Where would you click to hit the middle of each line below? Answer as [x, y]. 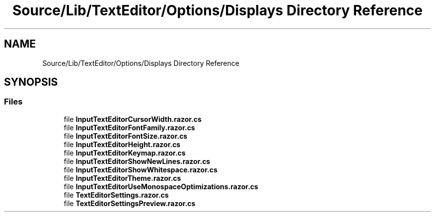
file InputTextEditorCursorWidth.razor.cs [133, 119]
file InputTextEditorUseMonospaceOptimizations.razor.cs [161, 186]
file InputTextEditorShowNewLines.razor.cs [137, 161]
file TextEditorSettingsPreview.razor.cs [130, 203]
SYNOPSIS [31, 82]
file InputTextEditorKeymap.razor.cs [125, 153]
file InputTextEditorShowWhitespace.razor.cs [141, 169]
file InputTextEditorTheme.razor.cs [122, 178]
